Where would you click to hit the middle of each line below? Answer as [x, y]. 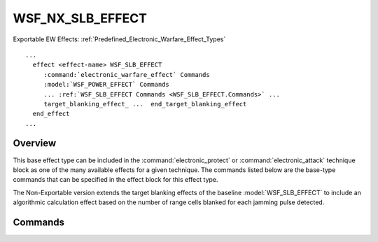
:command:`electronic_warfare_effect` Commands [127, 74]
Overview [35, 143]
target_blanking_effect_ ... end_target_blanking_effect [145, 104]
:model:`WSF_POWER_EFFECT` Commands [106, 85]
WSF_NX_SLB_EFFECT [80, 18]
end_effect [51, 114]
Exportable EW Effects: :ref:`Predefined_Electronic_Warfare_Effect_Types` [119, 39]
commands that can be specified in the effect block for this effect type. [115, 180]
